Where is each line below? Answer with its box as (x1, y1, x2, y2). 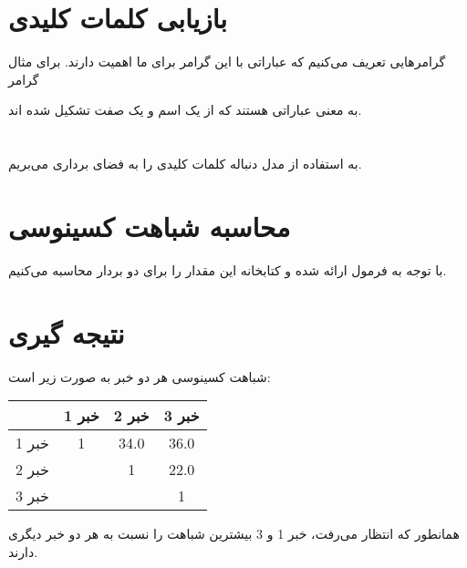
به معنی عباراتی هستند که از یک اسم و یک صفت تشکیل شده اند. (8, 100, 362, 119)
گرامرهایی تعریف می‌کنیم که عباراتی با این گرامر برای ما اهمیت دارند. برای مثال (8, 52, 446, 71)
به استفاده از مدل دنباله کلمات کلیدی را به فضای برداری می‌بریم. (8, 154, 362, 173)
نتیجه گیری (8, 314, 125, 351)
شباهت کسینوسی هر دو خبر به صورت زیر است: (8, 367, 271, 386)
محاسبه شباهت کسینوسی (8, 207, 291, 244)
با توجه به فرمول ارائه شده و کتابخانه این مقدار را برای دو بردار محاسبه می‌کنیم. (8, 260, 447, 279)
